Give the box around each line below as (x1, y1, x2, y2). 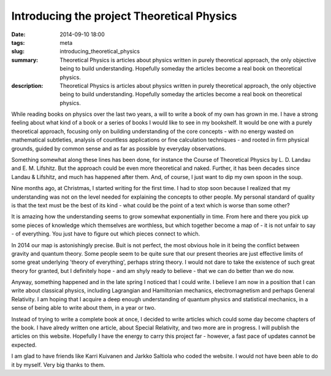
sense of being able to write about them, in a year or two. (11, 304, 156, 312)
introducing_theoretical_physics (59, 48, 140, 55)
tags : (11, 39, 25, 46)
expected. (11, 341, 37, 348)
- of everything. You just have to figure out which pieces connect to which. (11, 230, 200, 237)
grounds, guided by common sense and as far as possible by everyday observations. (11, 145, 226, 152)
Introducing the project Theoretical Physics (11, 9, 237, 23)
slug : (11, 48, 25, 55)
